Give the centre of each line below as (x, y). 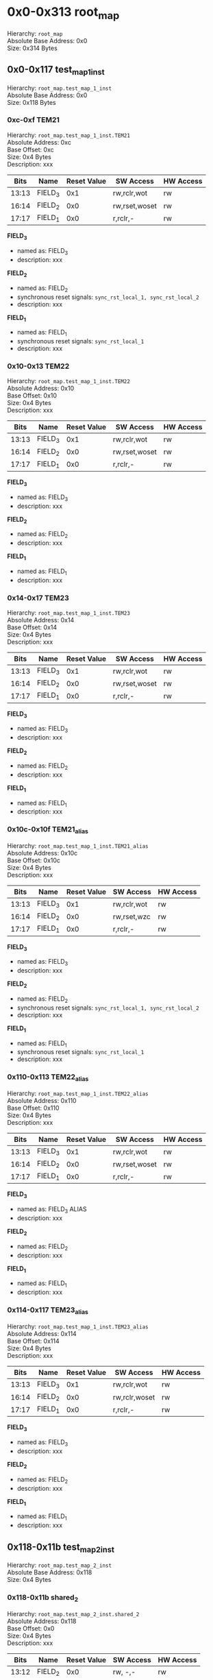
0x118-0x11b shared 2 (43, 1598)
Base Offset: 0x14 (32, 627)
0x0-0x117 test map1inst (56, 70)
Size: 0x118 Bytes (32, 102)
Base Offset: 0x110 (33, 1108)
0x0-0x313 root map (63, 13)
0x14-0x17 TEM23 (38, 598)
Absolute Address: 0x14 (41, 620)
